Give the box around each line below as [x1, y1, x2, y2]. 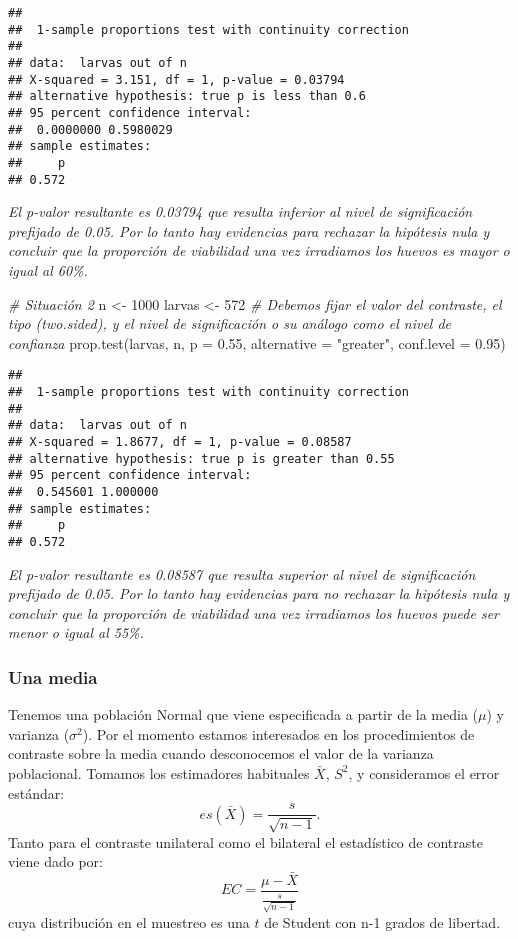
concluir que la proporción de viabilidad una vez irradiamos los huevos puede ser [8, 602, 499, 623]
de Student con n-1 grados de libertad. [264, 911, 501, 932]
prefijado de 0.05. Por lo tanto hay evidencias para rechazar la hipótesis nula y [8, 220, 490, 241]
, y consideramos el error [348, 762, 500, 783]
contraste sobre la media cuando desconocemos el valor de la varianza [8, 743, 434, 764]
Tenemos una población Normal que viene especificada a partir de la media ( [8, 704, 479, 725]
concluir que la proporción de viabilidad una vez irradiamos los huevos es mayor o [8, 240, 510, 261]
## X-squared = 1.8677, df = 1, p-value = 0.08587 [8, 435, 352, 449]
